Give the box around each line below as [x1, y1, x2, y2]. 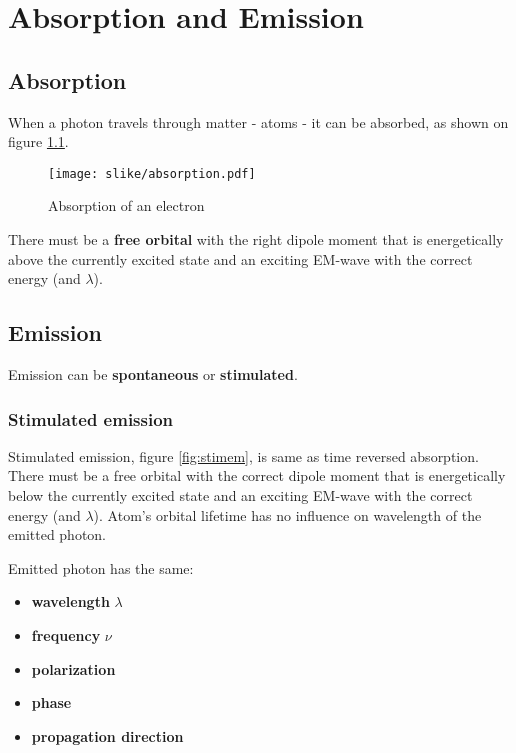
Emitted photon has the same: [8, 557, 194, 578]
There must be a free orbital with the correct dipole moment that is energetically [8, 465, 506, 486]
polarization [31, 658, 116, 679]
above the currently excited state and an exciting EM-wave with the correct [8, 248, 473, 269]
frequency [31, 624, 101, 645]
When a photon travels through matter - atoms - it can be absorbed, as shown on [8, 111, 509, 132]
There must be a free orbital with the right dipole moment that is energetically [8, 229, 504, 250]
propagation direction [31, 725, 184, 746]
